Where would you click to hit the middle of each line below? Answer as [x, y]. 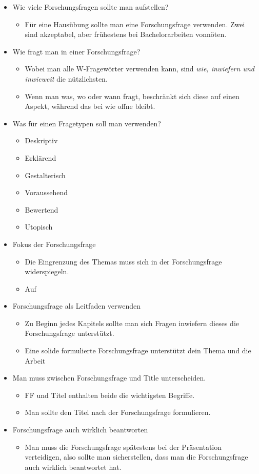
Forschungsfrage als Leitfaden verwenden [77, 306]
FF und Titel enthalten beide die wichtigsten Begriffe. [110, 395]
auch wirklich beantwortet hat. [73, 467]
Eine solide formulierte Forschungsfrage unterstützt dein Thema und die [138, 350]
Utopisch [39, 227]
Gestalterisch [45, 175]
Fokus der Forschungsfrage [54, 244]
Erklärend [41, 157]
